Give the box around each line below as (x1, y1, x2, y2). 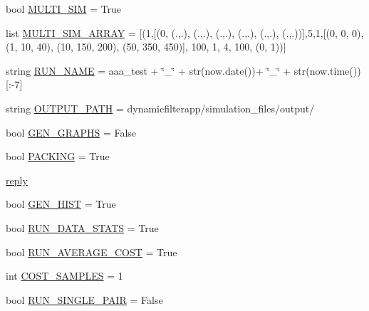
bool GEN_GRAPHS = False (6, 125, 137, 139)
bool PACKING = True (6, 149, 110, 164)
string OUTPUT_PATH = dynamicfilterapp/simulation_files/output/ (6, 100, 315, 115)
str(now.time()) (293, 63, 361, 78)
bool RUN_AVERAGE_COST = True (6, 244, 177, 259)
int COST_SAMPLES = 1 (6, 268, 123, 283)
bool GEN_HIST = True (6, 196, 116, 211)
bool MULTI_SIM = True (6, 1, 122, 16)
